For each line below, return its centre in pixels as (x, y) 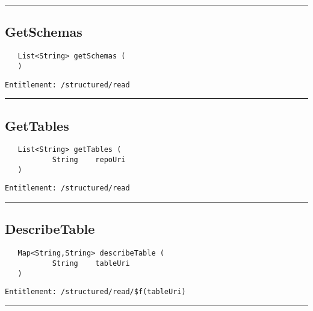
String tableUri (91, 263)
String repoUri (89, 160)
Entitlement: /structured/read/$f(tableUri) (95, 292)
